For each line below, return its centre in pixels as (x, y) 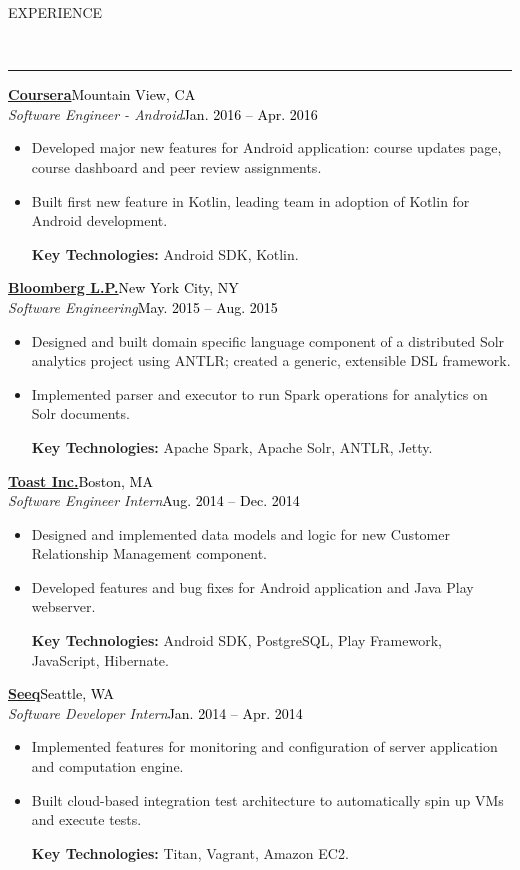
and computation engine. (107, 766)
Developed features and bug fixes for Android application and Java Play (252, 586)
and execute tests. (86, 819)
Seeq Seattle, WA (61, 693)
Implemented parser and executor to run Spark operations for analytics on (259, 393)
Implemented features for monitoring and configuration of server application (264, 746)
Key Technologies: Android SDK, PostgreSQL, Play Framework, (236, 640)
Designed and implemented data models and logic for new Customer (240, 533)
